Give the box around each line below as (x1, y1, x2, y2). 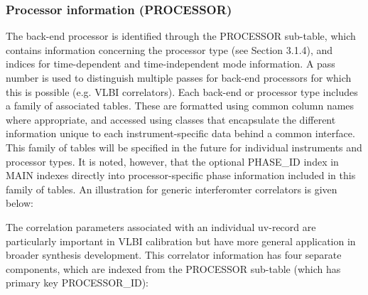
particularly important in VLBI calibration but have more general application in (6, 233, 356, 248)
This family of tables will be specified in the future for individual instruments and (6, 139, 362, 154)
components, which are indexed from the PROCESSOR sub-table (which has (6, 261, 341, 276)
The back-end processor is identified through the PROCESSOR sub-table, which (6, 28, 356, 43)
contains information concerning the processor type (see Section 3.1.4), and (6, 42, 333, 57)
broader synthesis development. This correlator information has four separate (6, 247, 342, 262)
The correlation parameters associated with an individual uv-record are (6, 219, 316, 234)
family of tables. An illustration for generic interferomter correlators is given (6, 181, 337, 196)
